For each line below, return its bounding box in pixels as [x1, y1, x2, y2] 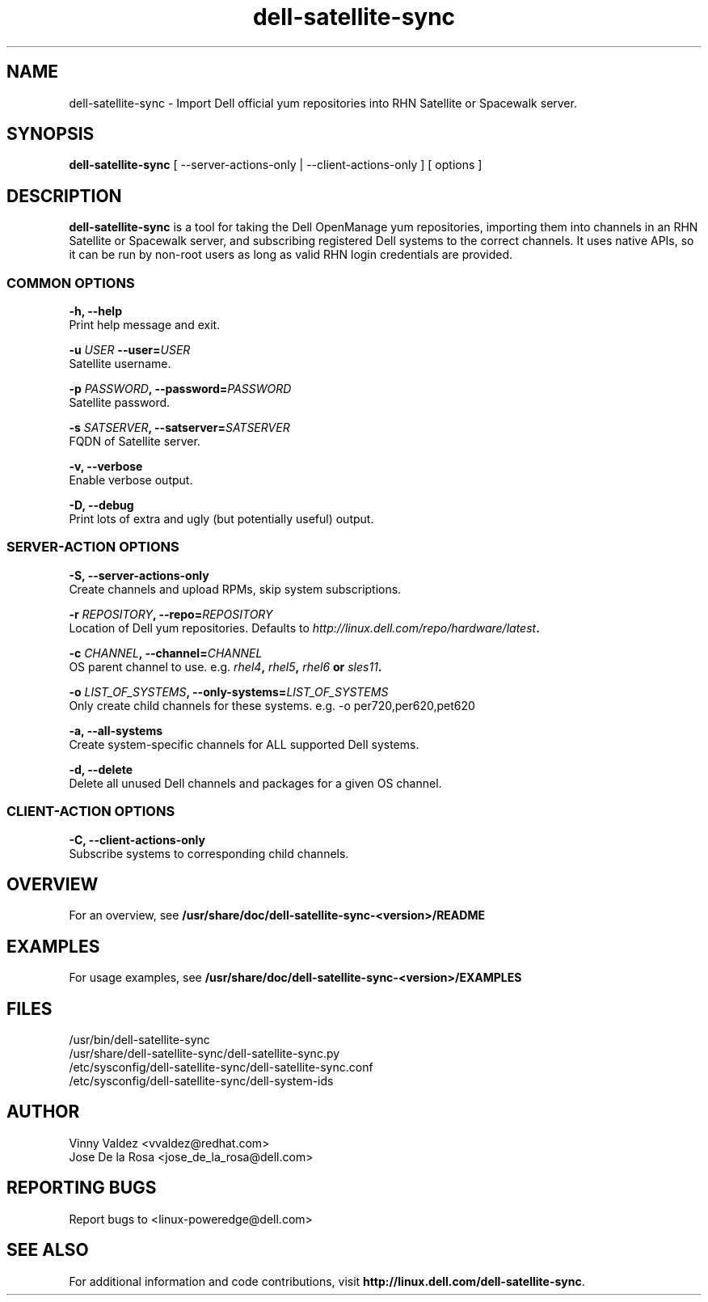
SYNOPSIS [6, 124, 95, 145]
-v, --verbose [69, 459, 143, 474]
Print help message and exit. [69, 318, 221, 332]
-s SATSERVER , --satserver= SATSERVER [69, 421, 290, 435]
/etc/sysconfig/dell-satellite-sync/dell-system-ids [69, 1074, 334, 1089]
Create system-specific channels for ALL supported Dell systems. [69, 737, 419, 751]
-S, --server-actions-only [69, 568, 209, 582]
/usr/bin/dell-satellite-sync [69, 1033, 210, 1047]
